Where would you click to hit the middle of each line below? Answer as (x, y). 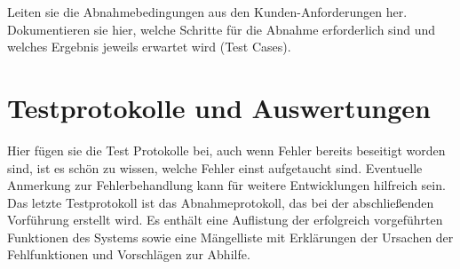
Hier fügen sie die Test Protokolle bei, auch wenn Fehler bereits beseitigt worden (226, 150)
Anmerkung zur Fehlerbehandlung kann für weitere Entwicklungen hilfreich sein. (226, 185)
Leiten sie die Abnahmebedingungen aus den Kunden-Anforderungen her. (207, 12)
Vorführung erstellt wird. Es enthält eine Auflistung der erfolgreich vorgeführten (225, 220)
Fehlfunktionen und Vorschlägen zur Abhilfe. (129, 254)
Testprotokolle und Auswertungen (219, 107)
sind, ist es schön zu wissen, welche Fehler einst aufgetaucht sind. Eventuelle (215, 167)
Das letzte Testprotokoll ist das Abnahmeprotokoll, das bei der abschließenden (221, 202)
